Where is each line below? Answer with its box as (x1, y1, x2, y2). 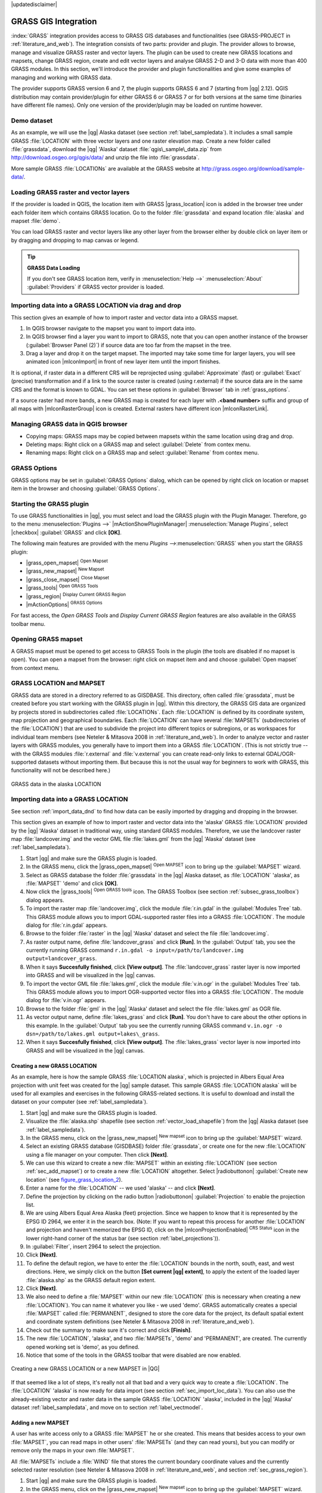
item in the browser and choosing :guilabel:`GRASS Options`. (11, 484, 160, 492)
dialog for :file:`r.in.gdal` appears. (26, 921, 108, 929)
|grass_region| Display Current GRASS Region (26, 591, 126, 600)
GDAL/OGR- (265, 750, 296, 757)
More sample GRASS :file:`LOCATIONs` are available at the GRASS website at (11, 165, 201, 172)
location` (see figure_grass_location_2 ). (26, 1176, 123, 1183)
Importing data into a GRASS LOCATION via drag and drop (11, 302, 182, 310)
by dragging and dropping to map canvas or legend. (11, 236, 140, 244)
